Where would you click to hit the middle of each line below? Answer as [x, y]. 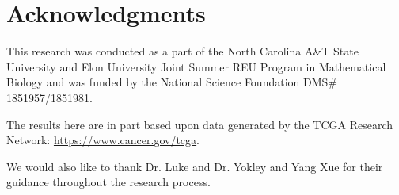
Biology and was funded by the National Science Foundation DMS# [172, 82]
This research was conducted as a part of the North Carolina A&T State [182, 51]
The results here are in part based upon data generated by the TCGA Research [200, 124]
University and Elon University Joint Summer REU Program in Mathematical [196, 66]
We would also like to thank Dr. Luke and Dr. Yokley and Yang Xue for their [195, 166]
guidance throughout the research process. [108, 182]
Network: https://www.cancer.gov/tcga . [103, 140]
